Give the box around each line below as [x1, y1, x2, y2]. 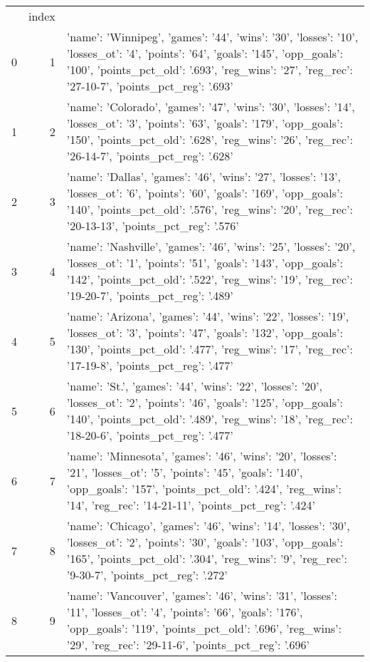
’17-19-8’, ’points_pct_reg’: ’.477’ [66, 357, 233, 373]
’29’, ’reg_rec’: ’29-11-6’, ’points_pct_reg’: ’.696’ [66, 636, 310, 653]
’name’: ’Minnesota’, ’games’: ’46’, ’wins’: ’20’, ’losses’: [66, 448, 337, 464]
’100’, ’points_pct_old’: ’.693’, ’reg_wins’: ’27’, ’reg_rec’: [66, 61, 353, 78]
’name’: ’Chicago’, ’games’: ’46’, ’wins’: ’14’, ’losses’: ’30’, [66, 517, 350, 534]
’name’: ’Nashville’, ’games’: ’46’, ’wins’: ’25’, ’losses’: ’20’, [66, 238, 356, 254]
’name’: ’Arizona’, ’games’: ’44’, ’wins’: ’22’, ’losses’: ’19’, [66, 308, 349, 324]
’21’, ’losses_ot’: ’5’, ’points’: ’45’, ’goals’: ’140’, [66, 464, 303, 480]
